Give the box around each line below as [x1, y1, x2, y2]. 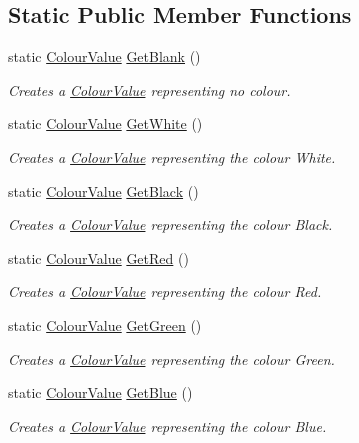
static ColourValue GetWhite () [8, 113, 203, 134]
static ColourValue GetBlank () [8, 46, 201, 67]
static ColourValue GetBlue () [8, 382, 193, 403]
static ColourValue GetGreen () [8, 314, 202, 335]
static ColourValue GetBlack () [8, 180, 199, 201]
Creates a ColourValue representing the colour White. [8, 146, 336, 167]
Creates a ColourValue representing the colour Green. [8, 348, 335, 369]
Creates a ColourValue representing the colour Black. [8, 214, 333, 235]
